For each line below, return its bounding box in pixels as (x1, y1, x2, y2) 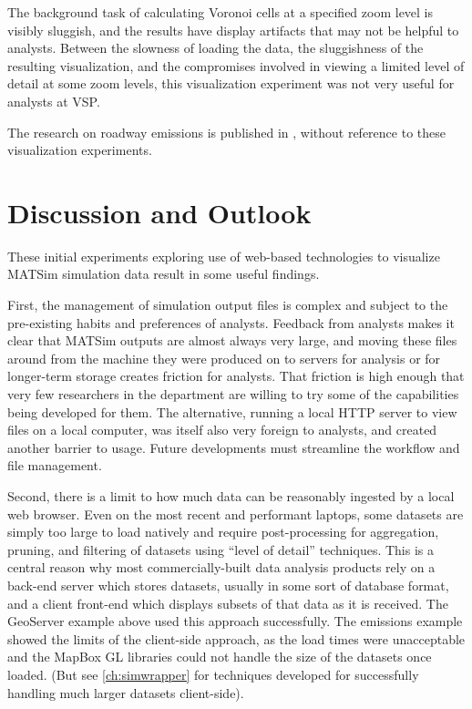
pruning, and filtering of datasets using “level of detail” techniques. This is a (7, 539, 435, 559)
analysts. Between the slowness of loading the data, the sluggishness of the (7, 38, 424, 57)
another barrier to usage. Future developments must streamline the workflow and (7, 437, 460, 457)
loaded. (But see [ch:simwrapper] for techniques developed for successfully (7, 664, 419, 683)
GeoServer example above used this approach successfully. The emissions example (7, 611, 463, 631)
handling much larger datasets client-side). (7, 683, 244, 702)
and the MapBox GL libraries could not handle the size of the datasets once (7, 647, 432, 666)
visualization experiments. (7, 140, 152, 159)
